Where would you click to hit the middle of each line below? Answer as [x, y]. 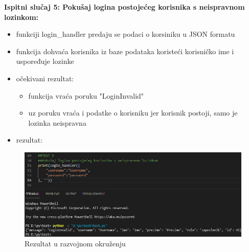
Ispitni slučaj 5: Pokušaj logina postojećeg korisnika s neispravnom [124, 7]
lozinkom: [21, 17]
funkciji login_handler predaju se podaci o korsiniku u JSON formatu [126, 34]
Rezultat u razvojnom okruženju [75, 244]
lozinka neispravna [57, 122]
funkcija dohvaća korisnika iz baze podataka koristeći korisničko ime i [125, 51]
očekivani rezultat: [45, 78]
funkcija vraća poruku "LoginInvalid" [86, 95]
